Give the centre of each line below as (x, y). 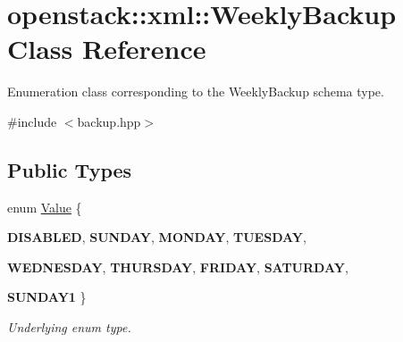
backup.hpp (109, 121)
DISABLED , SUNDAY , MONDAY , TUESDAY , (157, 237)
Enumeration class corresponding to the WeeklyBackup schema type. (196, 92)
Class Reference (107, 49)
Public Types (70, 169)
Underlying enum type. (69, 327)
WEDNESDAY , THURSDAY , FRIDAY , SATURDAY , (178, 267)
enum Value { (45, 207)
